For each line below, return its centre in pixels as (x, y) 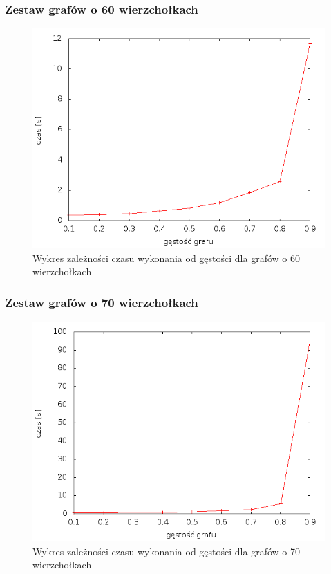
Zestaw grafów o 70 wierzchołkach (102, 302)
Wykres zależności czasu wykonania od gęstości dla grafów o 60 (166, 258)
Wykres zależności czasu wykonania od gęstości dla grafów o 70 (166, 551)
